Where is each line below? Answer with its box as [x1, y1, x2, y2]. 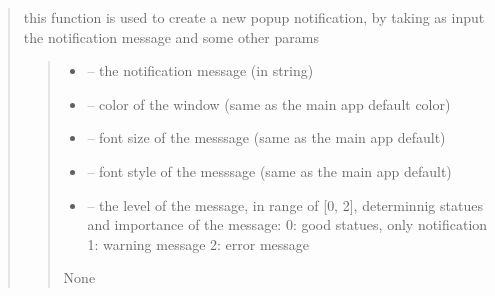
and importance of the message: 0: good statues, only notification [87, 214, 488, 235]
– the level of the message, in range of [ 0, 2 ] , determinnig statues [87, 194, 483, 215]
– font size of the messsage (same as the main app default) [87, 127, 446, 148]
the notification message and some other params [23, 26, 319, 47]
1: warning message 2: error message [87, 233, 310, 254]
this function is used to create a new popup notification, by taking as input [23, 7, 485, 27]
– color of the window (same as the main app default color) [87, 93, 451, 114]
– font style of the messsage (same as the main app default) [87, 160, 452, 181]
